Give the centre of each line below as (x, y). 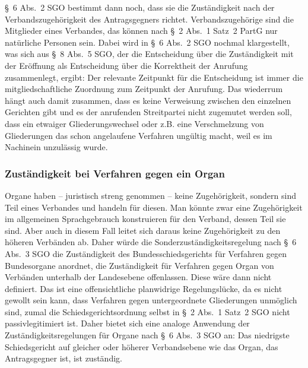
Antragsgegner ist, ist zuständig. (63, 358)
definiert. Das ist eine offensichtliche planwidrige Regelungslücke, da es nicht (144, 288)
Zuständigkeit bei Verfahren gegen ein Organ (115, 173)
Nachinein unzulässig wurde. (56, 147)
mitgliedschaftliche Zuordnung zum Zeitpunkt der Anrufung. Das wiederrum (144, 89)
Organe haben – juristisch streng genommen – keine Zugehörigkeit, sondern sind (150, 195)
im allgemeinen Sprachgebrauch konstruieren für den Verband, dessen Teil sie (145, 219)
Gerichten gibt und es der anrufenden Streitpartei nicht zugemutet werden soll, (148, 112)
